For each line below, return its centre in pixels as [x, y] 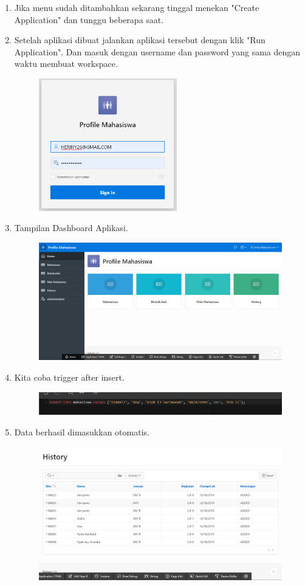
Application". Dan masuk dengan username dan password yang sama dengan [157, 51]
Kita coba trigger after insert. [69, 377]
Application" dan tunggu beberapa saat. [89, 19]
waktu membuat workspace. [66, 64]
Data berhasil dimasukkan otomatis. [82, 432]
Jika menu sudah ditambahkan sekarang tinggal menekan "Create [137, 7]
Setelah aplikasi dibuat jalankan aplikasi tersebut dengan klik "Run [140, 40]
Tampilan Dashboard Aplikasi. [71, 228]
